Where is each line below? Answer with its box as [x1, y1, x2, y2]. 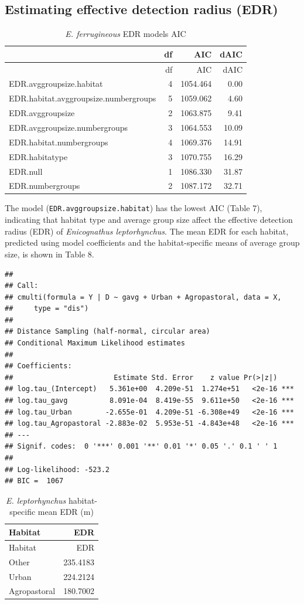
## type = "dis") [5, 304, 89, 313]
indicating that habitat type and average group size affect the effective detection [5, 213, 293, 226]
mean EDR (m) [37, 505, 94, 518]
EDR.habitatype [9, 150, 68, 162]
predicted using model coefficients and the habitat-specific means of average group [5, 236, 300, 249]
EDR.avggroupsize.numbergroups [9, 121, 128, 134]
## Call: [5, 281, 39, 290]
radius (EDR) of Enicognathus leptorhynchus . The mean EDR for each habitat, [5, 225, 289, 237]
